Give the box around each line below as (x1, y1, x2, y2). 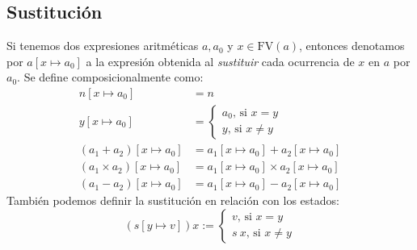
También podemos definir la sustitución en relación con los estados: (6, 192, 339, 209)
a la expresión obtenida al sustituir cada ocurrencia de (86, 52, 355, 69)
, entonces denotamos (299, 37, 405, 54)
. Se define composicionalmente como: (17, 69, 204, 85)
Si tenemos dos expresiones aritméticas (6, 37, 199, 54)
